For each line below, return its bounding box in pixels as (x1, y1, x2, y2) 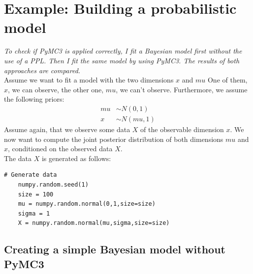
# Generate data (4, 171, 57, 179)
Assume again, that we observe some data (4, 124, 130, 134)
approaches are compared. (4, 65, 81, 75)
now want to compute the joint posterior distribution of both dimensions (4, 134, 223, 144)
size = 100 (18, 191, 54, 198)
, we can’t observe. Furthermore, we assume (116, 84, 248, 94)
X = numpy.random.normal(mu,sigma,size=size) (18, 219, 170, 227)
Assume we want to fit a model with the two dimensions (4, 75, 174, 85)
